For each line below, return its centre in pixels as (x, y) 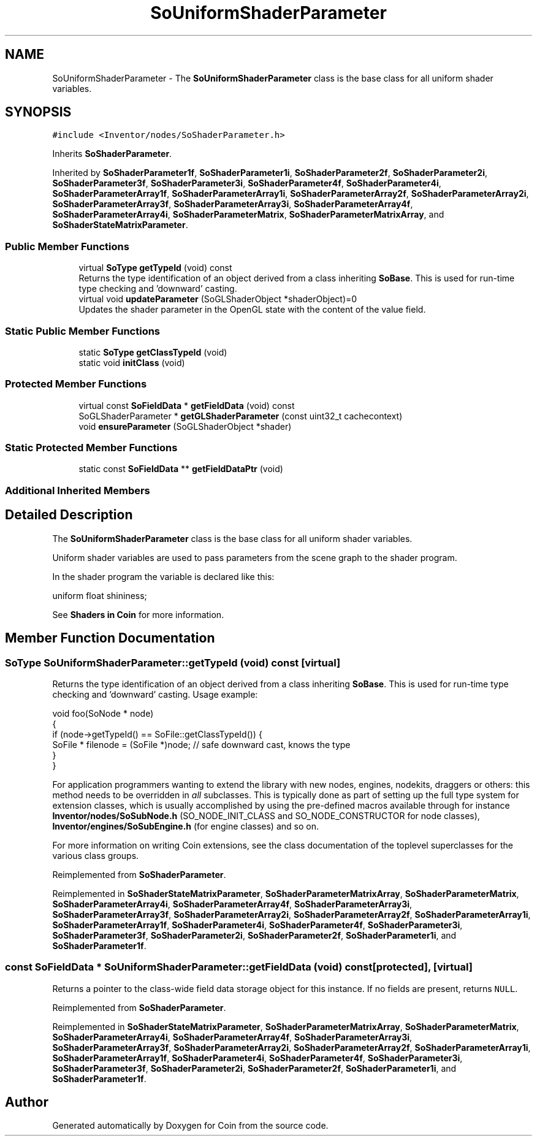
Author (27, 1102)
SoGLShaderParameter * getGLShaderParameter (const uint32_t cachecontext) (241, 416)
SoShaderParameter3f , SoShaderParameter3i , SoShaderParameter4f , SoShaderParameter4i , (247, 183)
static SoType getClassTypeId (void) (153, 352)
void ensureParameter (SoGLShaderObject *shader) (185, 426)
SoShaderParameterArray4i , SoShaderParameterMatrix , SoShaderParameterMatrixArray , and (248, 215)
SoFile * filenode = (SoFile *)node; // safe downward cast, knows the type (201, 744)
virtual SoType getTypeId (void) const (155, 268)
